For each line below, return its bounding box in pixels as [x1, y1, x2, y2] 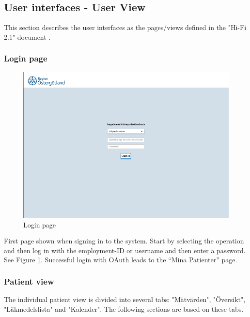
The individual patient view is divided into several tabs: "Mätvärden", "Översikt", [4, 294, 246, 304]
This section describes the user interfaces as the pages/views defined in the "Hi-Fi [4, 22, 247, 32]
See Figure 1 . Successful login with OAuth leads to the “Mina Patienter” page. [4, 255, 237, 265]
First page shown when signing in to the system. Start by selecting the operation [4, 236, 244, 246]
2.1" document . [4, 31, 51, 42]
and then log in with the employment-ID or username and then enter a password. [4, 245, 246, 255]
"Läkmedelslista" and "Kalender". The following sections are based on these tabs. [4, 303, 244, 314]
